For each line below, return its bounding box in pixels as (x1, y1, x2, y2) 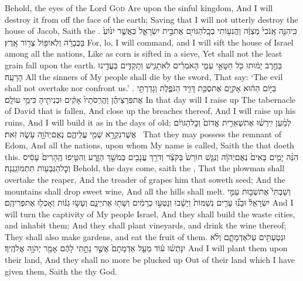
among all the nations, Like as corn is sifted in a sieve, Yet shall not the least (5, 47, 282, 60)
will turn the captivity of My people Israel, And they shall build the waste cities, (5, 207, 295, 220)
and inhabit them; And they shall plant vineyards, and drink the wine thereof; (5, 219, 287, 231)
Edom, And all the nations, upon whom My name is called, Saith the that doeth (5, 139, 294, 151)
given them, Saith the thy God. (5, 265, 117, 277)
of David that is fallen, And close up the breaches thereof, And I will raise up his (5, 105, 296, 117)
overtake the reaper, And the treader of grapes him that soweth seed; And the (5, 173, 285, 185)
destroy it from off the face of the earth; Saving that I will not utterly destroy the (5, 13, 298, 25)
